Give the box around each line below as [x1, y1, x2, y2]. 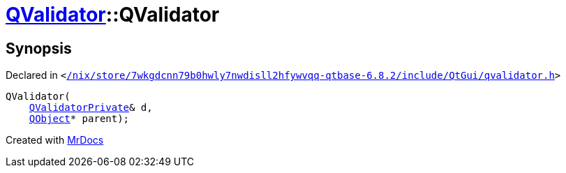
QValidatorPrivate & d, [29, 102, 153, 114]
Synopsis [6, 39, 72, 57]
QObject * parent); [29, 113, 130, 125]
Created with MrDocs [6, 134, 104, 146]
